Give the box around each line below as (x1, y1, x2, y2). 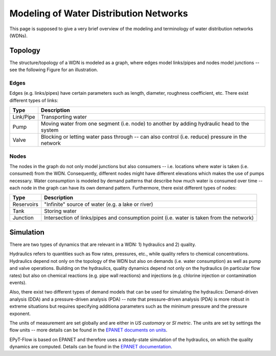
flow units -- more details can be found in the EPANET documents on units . (9, 327, 168, 333)
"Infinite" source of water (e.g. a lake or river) (44, 201, 153, 208)
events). (9, 279, 27, 285)
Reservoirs (12, 201, 38, 208)
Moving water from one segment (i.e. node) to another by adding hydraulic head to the (41, 120, 249, 128)
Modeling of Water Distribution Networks (9, 8, 189, 19)
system (41, 127, 59, 134)
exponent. (9, 310, 31, 317)
